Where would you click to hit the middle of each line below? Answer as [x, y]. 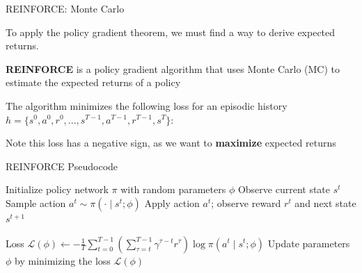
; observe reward [246, 202]
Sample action [36, 202]
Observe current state [284, 189]
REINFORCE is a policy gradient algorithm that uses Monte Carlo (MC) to [173, 68]
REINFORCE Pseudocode [62, 166]
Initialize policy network [57, 189]
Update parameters [309, 243]
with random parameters [173, 189]
